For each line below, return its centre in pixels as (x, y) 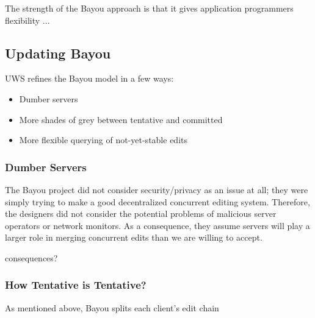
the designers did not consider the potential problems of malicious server (141, 214)
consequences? (31, 257)
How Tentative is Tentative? (76, 285)
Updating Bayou (58, 53)
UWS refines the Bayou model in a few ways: (89, 78)
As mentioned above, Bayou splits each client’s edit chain (112, 307)
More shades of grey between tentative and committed (121, 119)
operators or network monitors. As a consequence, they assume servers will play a (157, 225)
